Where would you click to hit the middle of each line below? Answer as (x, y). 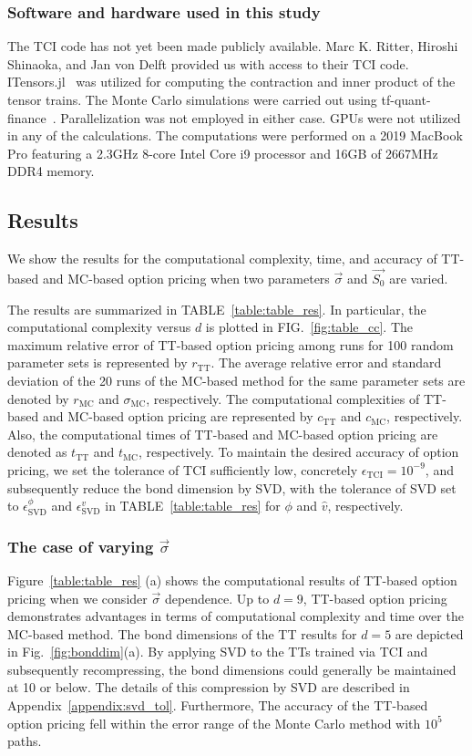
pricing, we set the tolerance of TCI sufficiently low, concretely (183, 469)
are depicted (429, 633)
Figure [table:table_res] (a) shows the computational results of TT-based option (232, 580)
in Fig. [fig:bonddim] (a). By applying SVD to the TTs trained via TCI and (218, 652)
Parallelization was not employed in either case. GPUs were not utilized (261, 117)
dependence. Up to (217, 598)
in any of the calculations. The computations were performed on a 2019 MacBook (235, 135)
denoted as (37, 452)
